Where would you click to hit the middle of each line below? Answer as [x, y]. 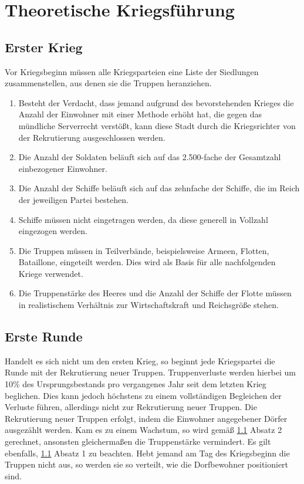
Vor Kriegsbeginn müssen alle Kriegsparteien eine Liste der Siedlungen [132, 71]
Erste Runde [44, 336]
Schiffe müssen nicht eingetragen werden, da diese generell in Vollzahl [143, 219]
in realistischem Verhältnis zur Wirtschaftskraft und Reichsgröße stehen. [148, 305]
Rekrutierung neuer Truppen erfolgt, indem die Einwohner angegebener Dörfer [146, 418]
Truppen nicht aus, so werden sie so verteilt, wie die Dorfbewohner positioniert [147, 464]
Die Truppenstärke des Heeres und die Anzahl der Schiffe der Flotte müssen [155, 293]
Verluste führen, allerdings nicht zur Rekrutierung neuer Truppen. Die [131, 407]
